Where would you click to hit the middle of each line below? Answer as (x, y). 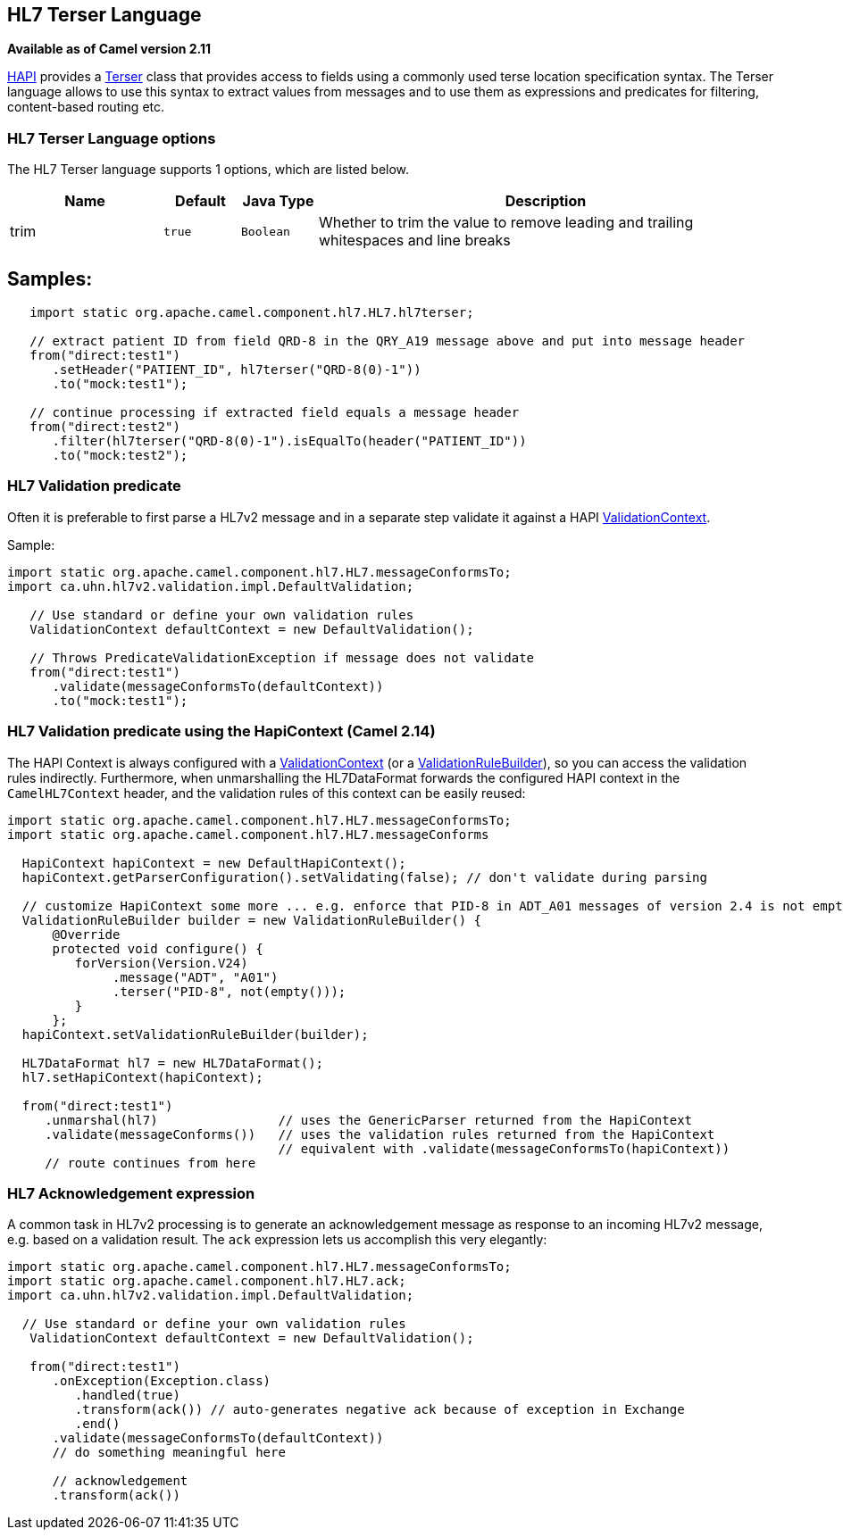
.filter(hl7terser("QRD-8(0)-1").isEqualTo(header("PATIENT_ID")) (289, 441)
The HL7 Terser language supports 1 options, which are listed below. (209, 170)
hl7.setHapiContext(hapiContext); (142, 1077)
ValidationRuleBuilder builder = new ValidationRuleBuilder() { (252, 920)
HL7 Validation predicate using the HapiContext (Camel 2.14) (221, 731)
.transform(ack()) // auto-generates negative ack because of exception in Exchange (380, 1410)
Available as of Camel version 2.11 (109, 49)
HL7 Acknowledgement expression (131, 1193)
